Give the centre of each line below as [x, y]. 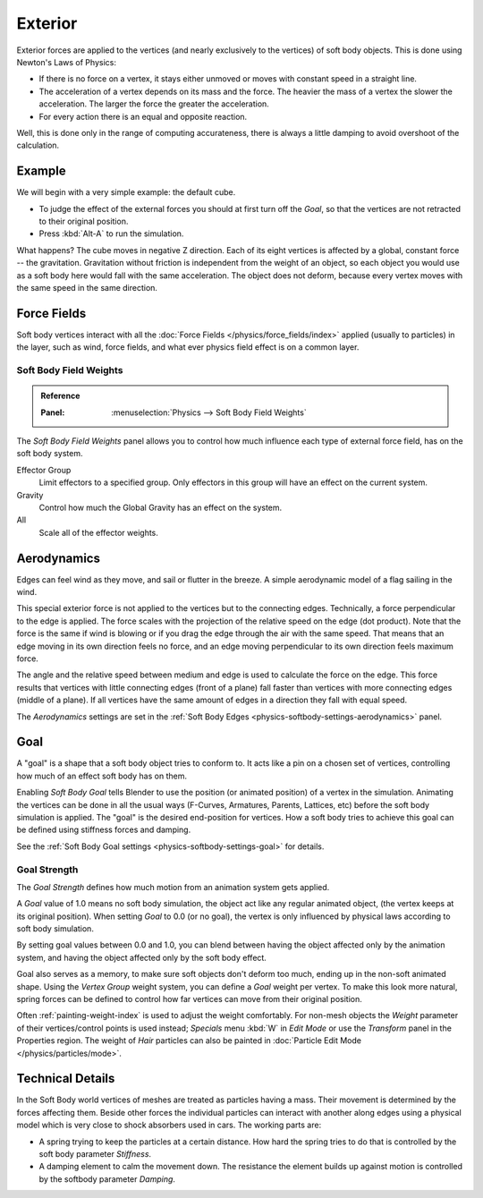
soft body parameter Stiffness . [95, 1154]
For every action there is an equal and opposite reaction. [143, 116]
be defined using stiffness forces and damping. [104, 830]
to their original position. [84, 221]
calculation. [38, 145]
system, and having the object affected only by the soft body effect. [142, 957]
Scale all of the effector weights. [98, 532]
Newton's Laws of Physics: [66, 62]
